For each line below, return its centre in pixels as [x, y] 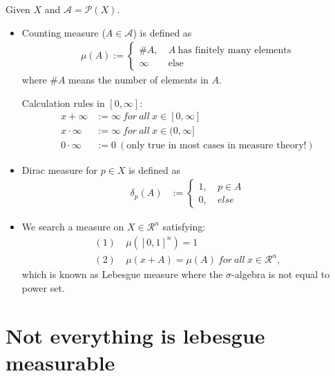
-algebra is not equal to [281, 274]
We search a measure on [73, 227]
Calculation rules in [63, 102]
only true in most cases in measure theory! [217, 146]
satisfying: [184, 227]
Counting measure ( [64, 32]
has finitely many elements [234, 51]
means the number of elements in [138, 80]
